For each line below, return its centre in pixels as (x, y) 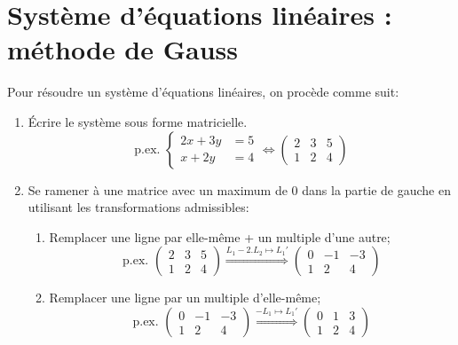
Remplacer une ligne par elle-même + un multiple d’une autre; (220, 236)
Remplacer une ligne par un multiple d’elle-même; (185, 298)
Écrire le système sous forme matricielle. (138, 121)
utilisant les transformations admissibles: (138, 207)
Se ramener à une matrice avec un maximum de (158, 189)
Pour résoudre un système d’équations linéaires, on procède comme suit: (203, 92)
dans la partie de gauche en (376, 189)
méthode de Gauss (123, 49)
